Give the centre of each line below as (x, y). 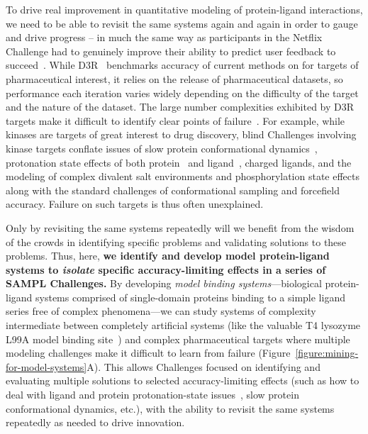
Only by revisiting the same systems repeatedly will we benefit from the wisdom (180, 227)
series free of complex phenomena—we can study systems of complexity (161, 311)
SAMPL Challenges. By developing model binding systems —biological (164, 283)
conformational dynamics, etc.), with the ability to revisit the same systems (170, 408)
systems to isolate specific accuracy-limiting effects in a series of (166, 269)
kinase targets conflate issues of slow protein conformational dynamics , (162, 148)
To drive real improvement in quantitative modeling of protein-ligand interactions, (184, 9)
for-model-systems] (46, 366)
